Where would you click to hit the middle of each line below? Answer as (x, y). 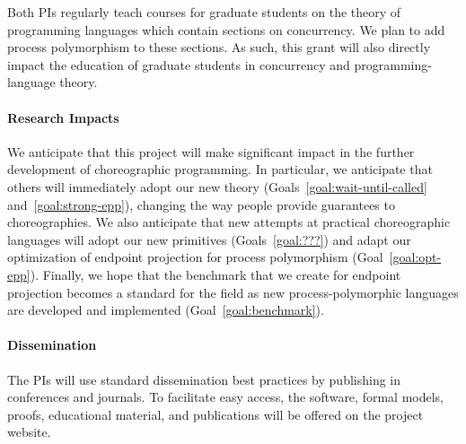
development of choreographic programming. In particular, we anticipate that (220, 169)
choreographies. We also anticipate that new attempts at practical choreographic (229, 222)
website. (29, 432)
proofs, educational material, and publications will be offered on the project (215, 414)
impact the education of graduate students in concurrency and (179, 64)
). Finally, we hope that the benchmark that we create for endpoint (215, 274)
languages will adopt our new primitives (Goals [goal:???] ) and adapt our (209, 239)
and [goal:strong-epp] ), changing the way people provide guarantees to (201, 204)
